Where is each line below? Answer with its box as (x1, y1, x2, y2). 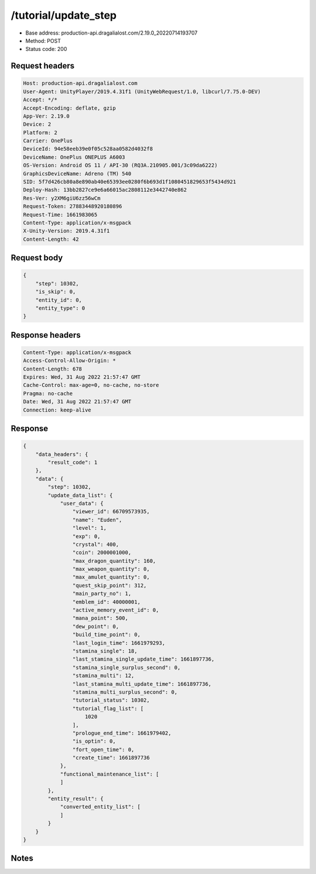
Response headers (11, 330, 81, 340)
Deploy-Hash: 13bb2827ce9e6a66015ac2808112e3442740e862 (23, 186, 187, 193)
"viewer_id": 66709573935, (72, 508, 150, 515)
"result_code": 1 (47, 459, 98, 465)
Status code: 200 (25, 46, 67, 53)
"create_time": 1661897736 (72, 754, 150, 761)
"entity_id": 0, (35, 297, 82, 303)
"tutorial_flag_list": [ (72, 705, 144, 712)
